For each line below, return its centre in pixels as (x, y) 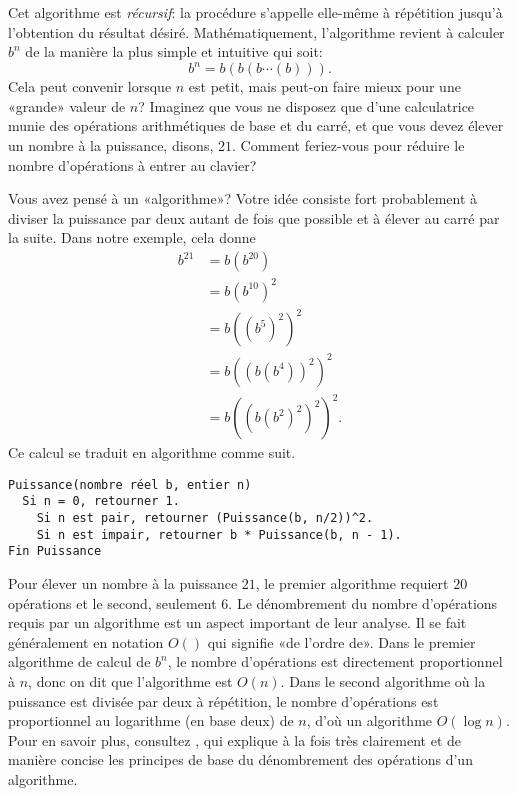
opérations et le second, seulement (112, 602)
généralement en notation (86, 641)
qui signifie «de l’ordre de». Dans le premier (341, 641)
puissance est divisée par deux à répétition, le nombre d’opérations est (223, 700)
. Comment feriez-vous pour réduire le (348, 145)
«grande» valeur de (67, 105)
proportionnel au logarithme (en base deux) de (151, 720)
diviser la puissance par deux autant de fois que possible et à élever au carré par (254, 217)
